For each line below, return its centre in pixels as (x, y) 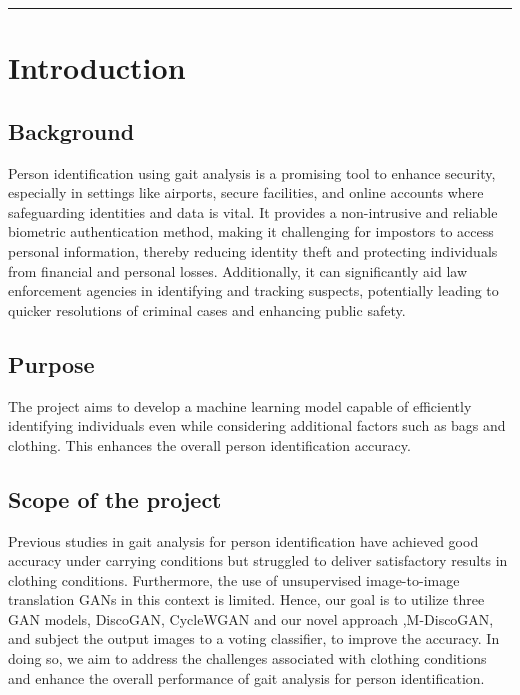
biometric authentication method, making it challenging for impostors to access (251, 231)
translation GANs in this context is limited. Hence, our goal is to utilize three (246, 599)
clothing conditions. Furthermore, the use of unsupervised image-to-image (234, 579)
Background (71, 130)
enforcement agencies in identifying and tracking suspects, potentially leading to (253, 290)
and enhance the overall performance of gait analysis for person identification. (246, 677)
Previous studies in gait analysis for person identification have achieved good (243, 540)
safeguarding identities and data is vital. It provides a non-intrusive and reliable (253, 211)
